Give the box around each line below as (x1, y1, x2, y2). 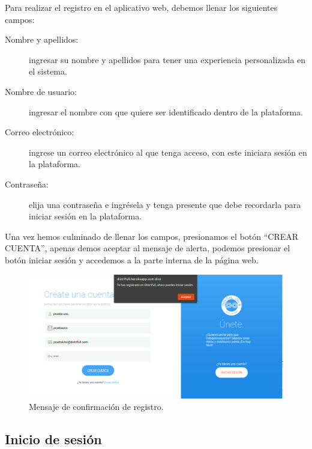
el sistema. (29, 65, 67, 78)
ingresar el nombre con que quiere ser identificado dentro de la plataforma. (29, 105, 303, 118)
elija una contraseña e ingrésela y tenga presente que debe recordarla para (29, 198, 301, 210)
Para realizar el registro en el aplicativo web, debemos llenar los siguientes (5, 1, 278, 13)
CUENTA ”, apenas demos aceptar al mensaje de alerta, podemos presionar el (5, 242, 290, 254)
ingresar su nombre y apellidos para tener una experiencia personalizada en (29, 53, 306, 66)
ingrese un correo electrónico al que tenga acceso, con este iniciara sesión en (29, 145, 307, 158)
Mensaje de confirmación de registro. (29, 400, 164, 413)
